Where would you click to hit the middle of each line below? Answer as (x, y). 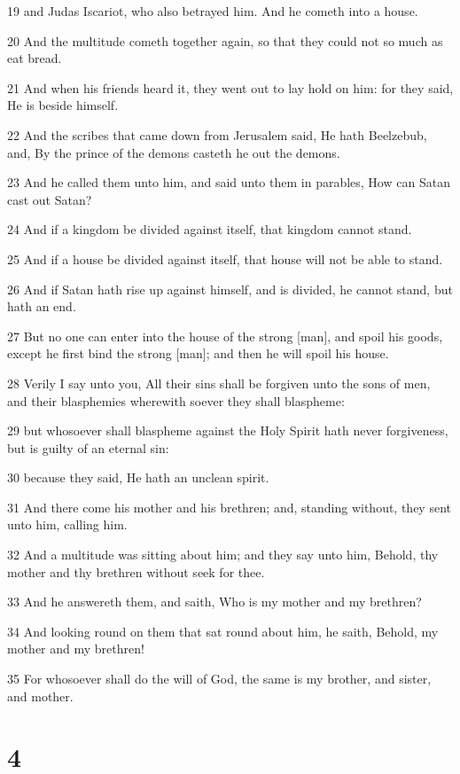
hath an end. (42, 306)
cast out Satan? (50, 199)
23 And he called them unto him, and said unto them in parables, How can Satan (229, 182)
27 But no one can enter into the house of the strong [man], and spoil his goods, (225, 336)
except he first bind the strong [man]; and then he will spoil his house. (198, 353)
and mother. (40, 696)
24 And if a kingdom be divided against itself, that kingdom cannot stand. (210, 229)
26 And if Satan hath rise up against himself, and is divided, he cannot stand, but (230, 289)
